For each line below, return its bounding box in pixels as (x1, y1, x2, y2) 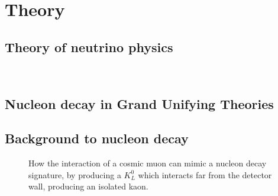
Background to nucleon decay (5, 129, 189, 147)
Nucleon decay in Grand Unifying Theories (5, 94, 274, 113)
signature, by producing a (28, 168, 121, 181)
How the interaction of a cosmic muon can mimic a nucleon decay (28, 157, 267, 169)
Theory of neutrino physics (5, 37, 173, 56)
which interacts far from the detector (138, 168, 272, 181)
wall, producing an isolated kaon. (28, 180, 148, 192)
